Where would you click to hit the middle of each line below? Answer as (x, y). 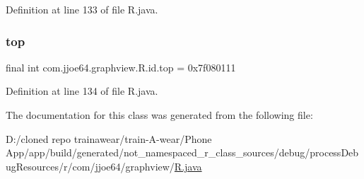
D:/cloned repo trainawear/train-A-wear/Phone (109, 138)
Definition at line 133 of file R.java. (82, 9)
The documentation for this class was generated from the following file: (159, 115)
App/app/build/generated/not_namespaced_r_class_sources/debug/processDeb (182, 152)
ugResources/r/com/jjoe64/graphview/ (90, 166)
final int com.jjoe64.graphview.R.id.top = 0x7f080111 (121, 67)
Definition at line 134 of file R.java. (82, 91)
